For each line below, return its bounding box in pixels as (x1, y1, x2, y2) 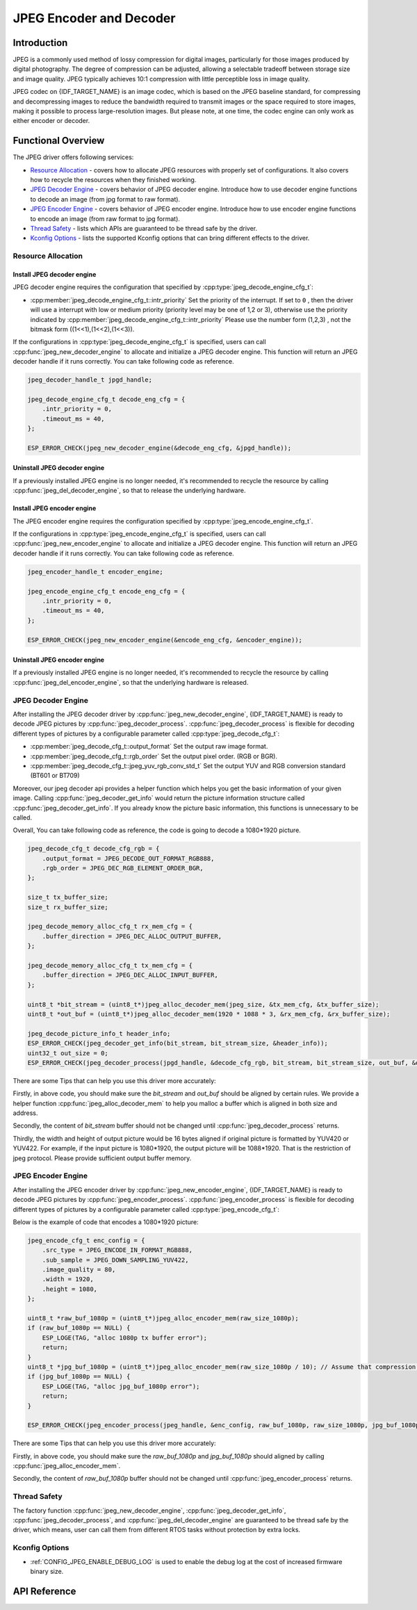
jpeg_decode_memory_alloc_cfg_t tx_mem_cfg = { (27, 961, 193, 969)
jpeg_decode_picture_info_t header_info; (27, 1030, 171, 1037)
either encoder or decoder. (13, 117, 90, 125)
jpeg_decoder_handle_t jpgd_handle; (27, 376, 153, 384)
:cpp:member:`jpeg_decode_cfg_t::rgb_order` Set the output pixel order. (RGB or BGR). (30, 751, 278, 761)
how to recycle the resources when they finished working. (30, 176, 197, 184)
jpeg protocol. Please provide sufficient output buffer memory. (13, 1154, 192, 1162)
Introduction (13, 37, 68, 49)
